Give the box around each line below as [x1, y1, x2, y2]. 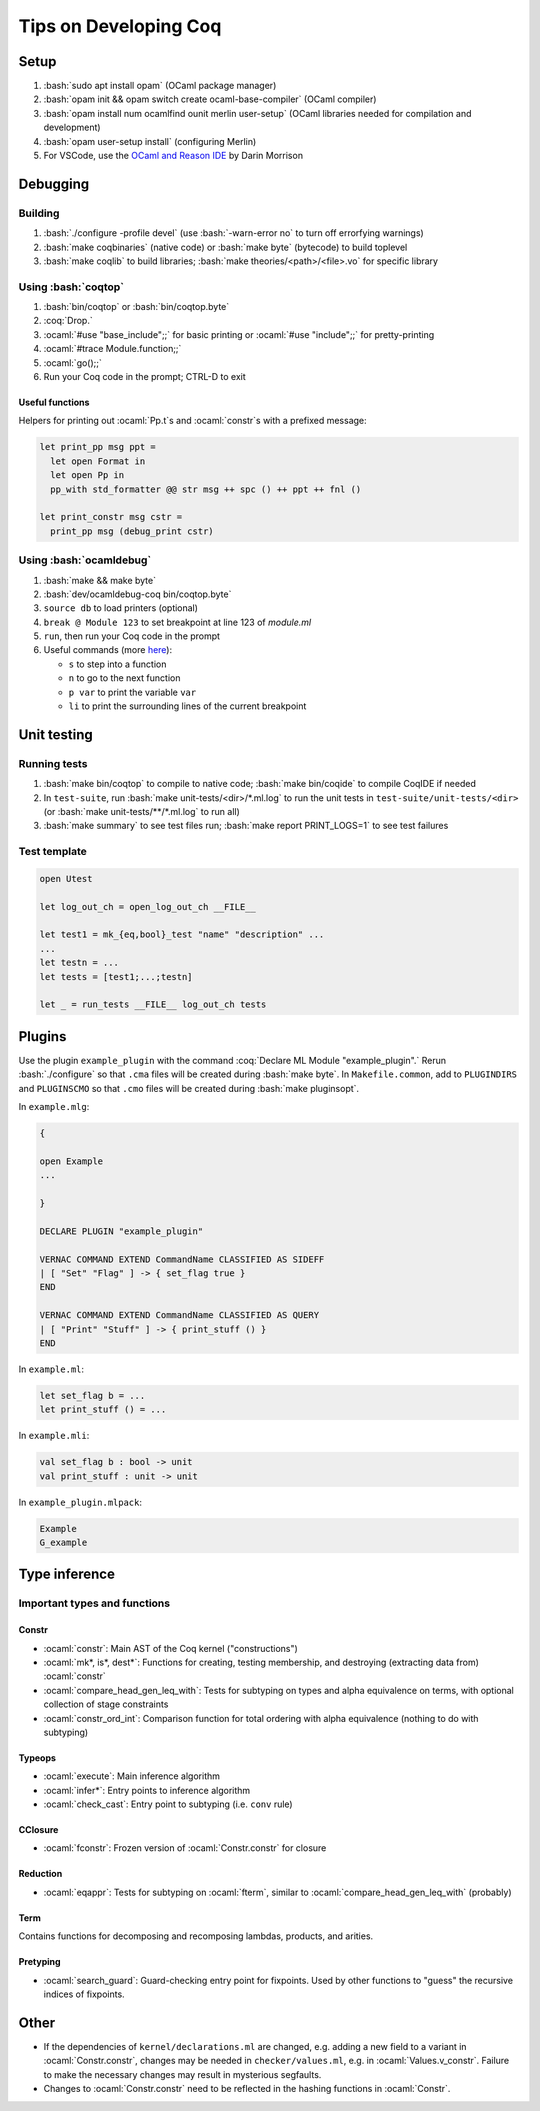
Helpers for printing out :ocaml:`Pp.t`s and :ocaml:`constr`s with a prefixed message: [18, 415, 367, 427]
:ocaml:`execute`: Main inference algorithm [43, 1770, 220, 1782]
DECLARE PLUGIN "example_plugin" [39, 1225, 204, 1237]
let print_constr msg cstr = [39, 511, 183, 523]
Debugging [18, 175, 90, 192]
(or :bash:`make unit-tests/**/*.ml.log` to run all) [43, 805, 240, 817]
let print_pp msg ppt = [39, 441, 157, 453]
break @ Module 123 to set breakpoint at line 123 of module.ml [43, 616, 312, 628]
